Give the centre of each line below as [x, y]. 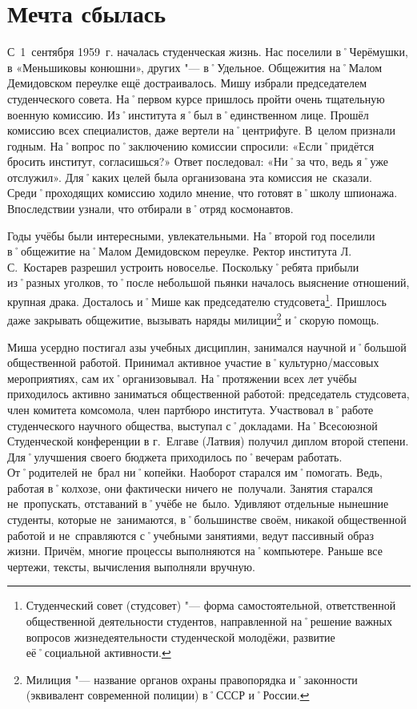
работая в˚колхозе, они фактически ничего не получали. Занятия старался [190, 487]
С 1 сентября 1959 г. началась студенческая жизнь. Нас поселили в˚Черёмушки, [208, 52]
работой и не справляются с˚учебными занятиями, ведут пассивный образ [191, 535]
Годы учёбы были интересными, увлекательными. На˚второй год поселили [191, 235]
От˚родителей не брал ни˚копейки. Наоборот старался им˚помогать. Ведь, [195, 472]
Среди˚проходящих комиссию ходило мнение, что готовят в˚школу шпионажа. [202, 193]
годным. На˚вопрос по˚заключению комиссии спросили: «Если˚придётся [191, 145]
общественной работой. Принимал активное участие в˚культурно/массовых [193, 363]
